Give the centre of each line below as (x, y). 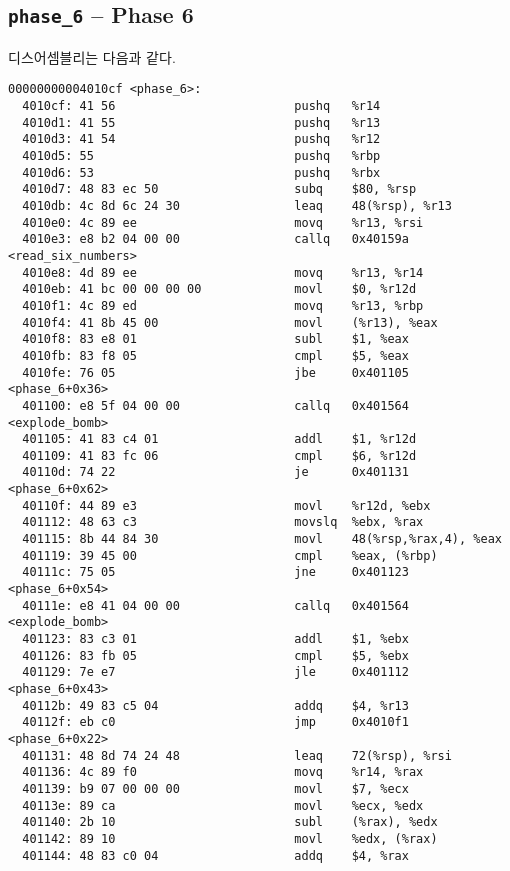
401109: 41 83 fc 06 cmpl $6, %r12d (219, 455)
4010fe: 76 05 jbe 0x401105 (215, 372)
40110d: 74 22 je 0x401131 (215, 472)
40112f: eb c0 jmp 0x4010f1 (215, 722)
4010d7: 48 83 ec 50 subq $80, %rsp (219, 189)
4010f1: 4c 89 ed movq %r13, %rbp (223, 305)
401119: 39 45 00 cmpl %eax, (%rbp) (230, 555)
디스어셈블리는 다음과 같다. (92, 56)
